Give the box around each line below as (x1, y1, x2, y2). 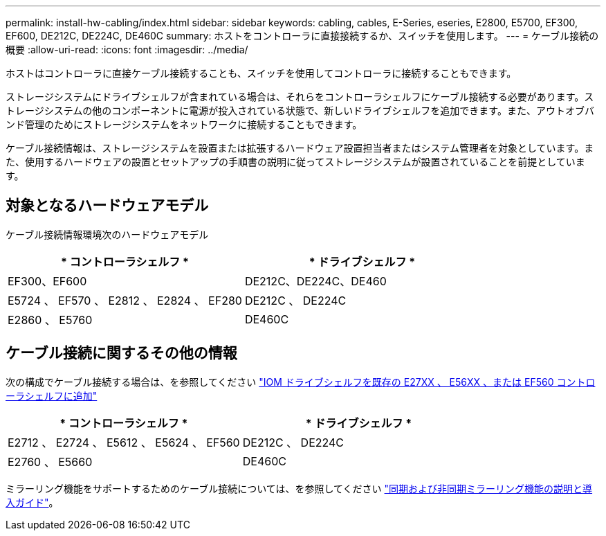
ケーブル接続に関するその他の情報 (6, 344, 237, 362)
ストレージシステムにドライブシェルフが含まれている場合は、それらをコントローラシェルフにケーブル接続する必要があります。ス (6, 91, 594, 102)
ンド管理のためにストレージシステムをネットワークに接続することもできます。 (6, 118, 362, 130)
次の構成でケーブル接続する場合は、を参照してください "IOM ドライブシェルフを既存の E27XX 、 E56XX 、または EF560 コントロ (6, 375, 596, 388)
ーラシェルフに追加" (6, 389, 98, 402)
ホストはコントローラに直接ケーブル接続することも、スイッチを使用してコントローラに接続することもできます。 (6, 67, 517, 79)
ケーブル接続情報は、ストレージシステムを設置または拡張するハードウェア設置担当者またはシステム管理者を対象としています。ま (6, 142, 594, 154)
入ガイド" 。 (6, 496, 59, 508)
